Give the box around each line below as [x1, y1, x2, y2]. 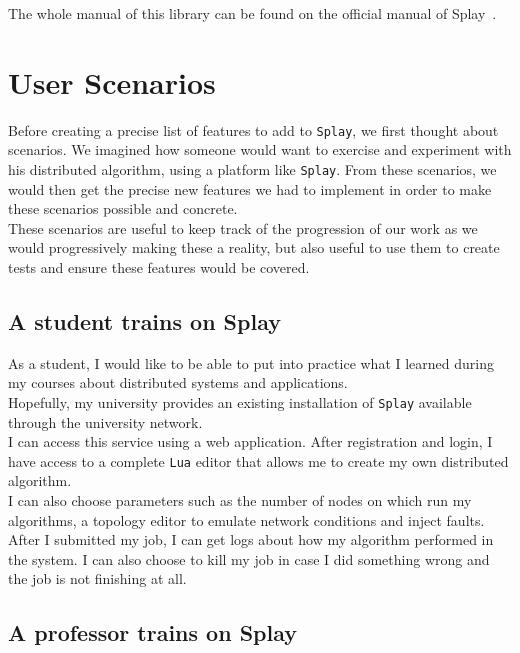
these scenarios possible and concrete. [8, 198, 238, 219]
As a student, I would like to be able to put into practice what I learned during [8, 352, 494, 373]
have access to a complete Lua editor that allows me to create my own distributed [8, 450, 509, 471]
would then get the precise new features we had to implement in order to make [8, 178, 492, 199]
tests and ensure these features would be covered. [8, 257, 310, 277]
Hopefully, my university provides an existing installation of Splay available [8, 391, 472, 412]
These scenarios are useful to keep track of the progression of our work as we [8, 217, 478, 238]
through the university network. [8, 411, 203, 432]
